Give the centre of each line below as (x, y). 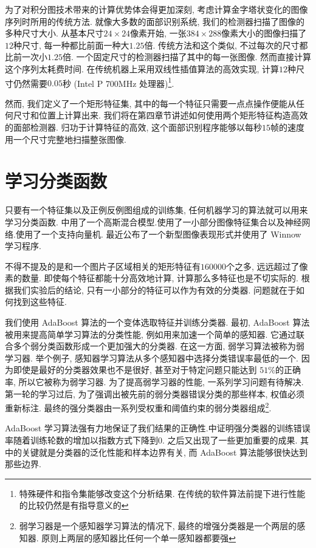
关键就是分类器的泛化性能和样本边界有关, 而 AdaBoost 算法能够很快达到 (165, 452)
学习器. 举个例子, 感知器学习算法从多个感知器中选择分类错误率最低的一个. (152, 358)
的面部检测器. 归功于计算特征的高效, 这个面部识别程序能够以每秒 (134, 127)
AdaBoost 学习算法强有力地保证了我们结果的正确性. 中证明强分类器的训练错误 (158, 428)
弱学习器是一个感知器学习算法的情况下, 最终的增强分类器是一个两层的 (158, 526)
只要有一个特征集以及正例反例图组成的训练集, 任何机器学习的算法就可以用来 (156, 210)
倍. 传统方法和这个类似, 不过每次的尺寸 (222, 45)
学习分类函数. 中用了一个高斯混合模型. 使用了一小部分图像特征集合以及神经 (153, 221)
